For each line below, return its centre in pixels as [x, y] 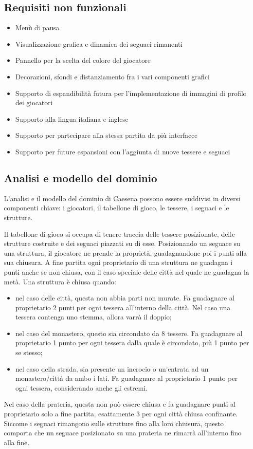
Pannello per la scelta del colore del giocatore [83, 60]
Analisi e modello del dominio [81, 178]
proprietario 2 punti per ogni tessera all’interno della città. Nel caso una [123, 307]
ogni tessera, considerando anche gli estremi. [81, 387]
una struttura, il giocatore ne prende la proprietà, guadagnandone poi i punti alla [126, 253]
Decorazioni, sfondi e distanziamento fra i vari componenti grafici [112, 76]
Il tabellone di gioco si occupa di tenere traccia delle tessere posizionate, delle [119, 234]
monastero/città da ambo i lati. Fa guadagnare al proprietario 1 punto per [126, 378]
